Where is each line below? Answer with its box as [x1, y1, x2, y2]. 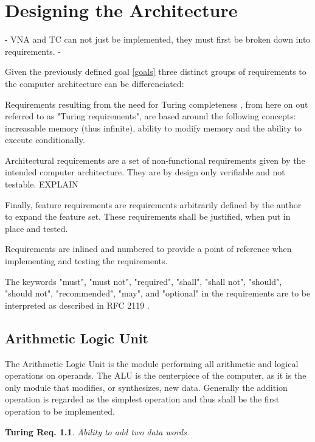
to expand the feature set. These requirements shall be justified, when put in [5, 210, 291, 223]
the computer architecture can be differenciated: [5, 77, 184, 89]
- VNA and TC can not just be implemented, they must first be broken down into [5, 33, 311, 46]
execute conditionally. [5, 133, 85, 146]
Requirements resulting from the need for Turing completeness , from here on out [5, 97, 308, 110]
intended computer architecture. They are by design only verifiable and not [5, 166, 285, 178]
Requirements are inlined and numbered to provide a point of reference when [5, 242, 292, 255]
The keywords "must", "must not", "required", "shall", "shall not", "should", [5, 275, 282, 287]
